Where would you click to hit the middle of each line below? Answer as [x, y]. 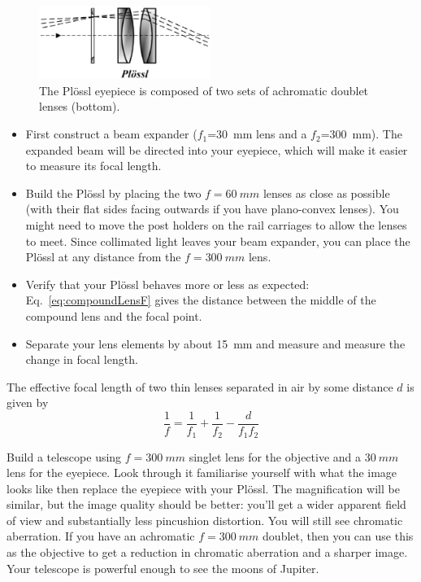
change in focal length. [82, 359]
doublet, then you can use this [338, 536]
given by [28, 403]
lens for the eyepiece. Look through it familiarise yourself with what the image [202, 473]
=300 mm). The [361, 134]
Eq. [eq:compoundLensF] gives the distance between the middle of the [201, 300]
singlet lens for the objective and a [275, 456]
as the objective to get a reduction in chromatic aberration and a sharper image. [207, 552]
